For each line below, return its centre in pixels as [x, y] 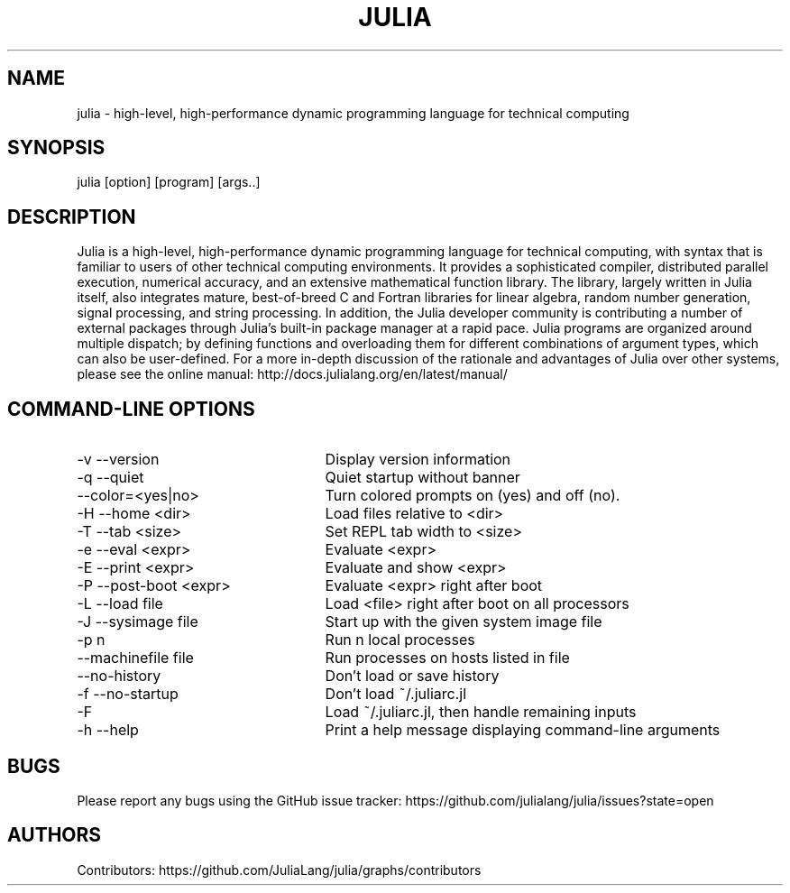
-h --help [108, 730]
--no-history [119, 676]
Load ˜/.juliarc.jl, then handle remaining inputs [481, 712]
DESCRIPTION [72, 216]
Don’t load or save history [412, 676]
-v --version [118, 460]
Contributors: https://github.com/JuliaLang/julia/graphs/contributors [279, 870]
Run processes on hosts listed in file [447, 658]
